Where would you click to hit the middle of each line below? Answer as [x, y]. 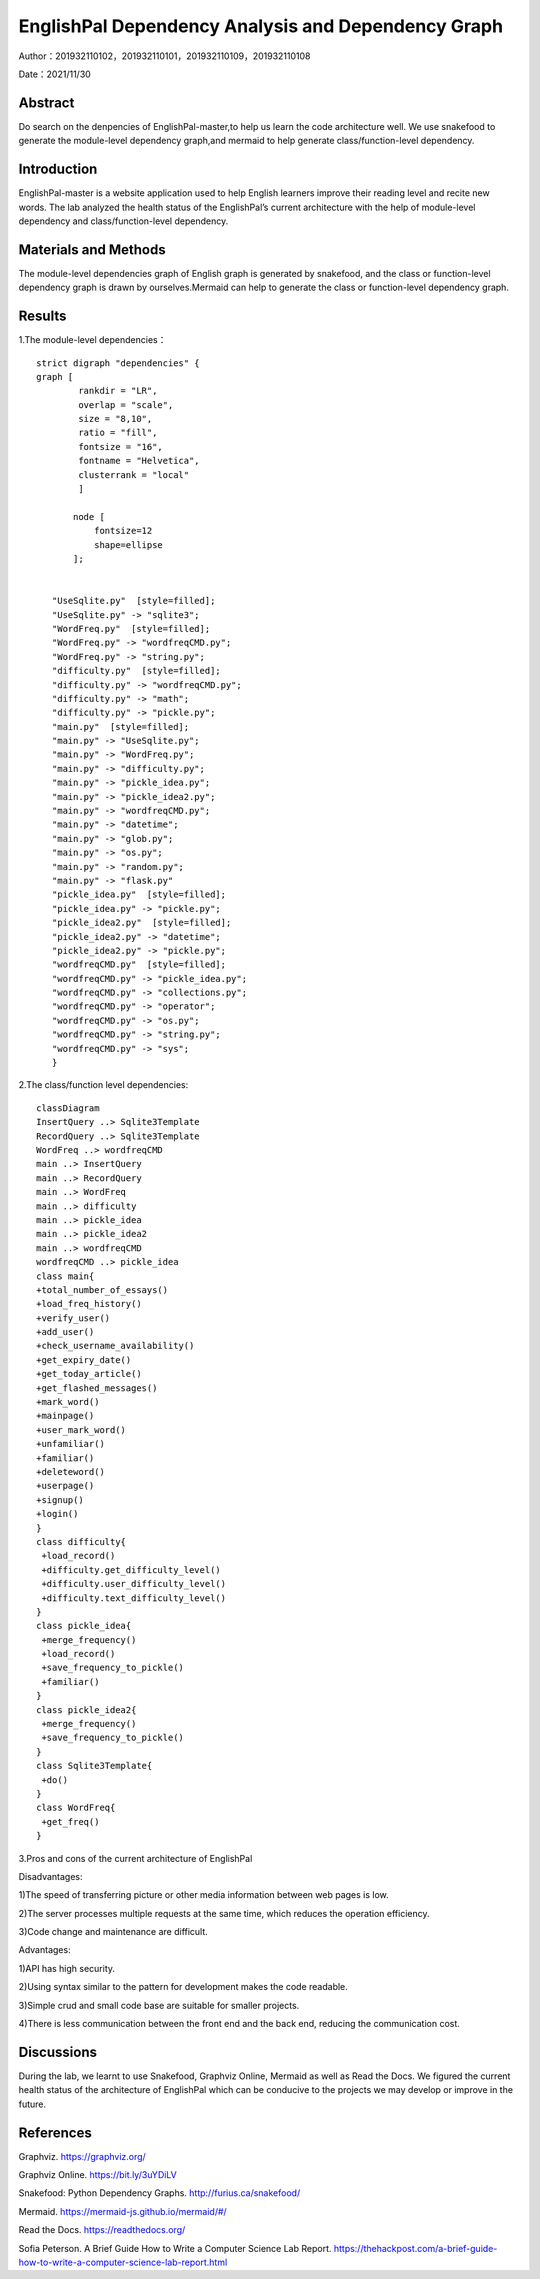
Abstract [46, 102]
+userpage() [65, 1486]
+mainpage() [65, 1416]
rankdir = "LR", [118, 391]
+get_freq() [70, 1821]
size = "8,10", [115, 419]
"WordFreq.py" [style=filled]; [131, 628]
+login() [57, 1514]
